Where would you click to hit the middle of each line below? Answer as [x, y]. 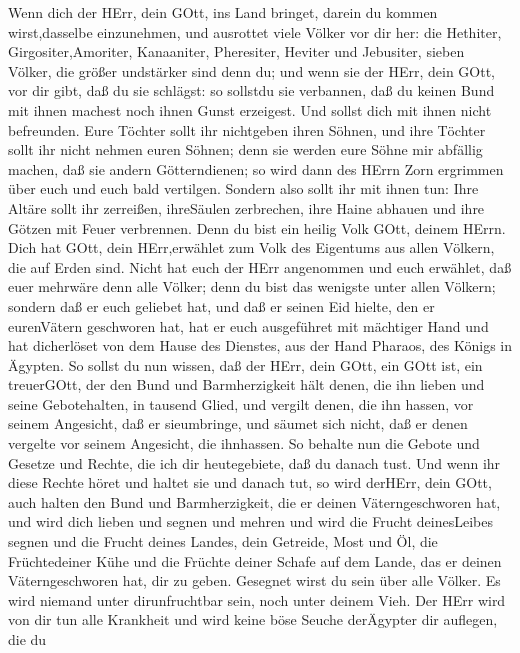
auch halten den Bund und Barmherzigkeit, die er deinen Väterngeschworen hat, [254, 501]
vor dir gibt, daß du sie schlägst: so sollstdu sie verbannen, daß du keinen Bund [251, 90]
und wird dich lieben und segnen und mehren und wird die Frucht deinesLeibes [250, 521]
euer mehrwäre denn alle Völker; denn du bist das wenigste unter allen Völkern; [252, 286]
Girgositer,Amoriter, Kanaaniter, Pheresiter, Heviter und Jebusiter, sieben [236, 51]
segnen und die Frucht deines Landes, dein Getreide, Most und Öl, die [223, 541]
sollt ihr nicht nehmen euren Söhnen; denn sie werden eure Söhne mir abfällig [245, 149]
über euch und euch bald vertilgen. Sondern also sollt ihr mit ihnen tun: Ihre [243, 188]
